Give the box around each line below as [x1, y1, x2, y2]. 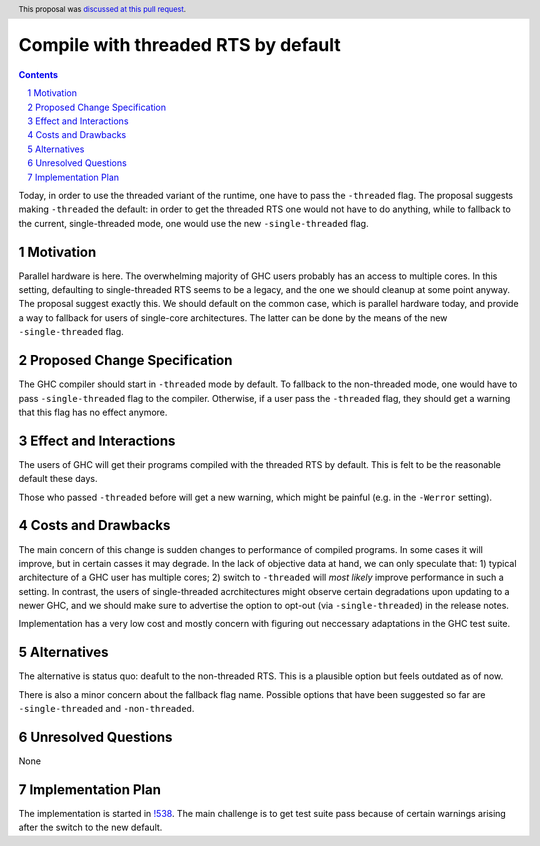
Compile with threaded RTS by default [18, 34, 342, 57]
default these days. [18, 473, 98, 485]
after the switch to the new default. [18, 821, 163, 834]
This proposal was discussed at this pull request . [18, 4, 187, 14]
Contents [18, 68, 59, 80]
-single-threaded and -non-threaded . [18, 703, 195, 715]
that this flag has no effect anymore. [18, 406, 168, 418]
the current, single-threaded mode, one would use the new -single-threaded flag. [18, 217, 369, 229]
